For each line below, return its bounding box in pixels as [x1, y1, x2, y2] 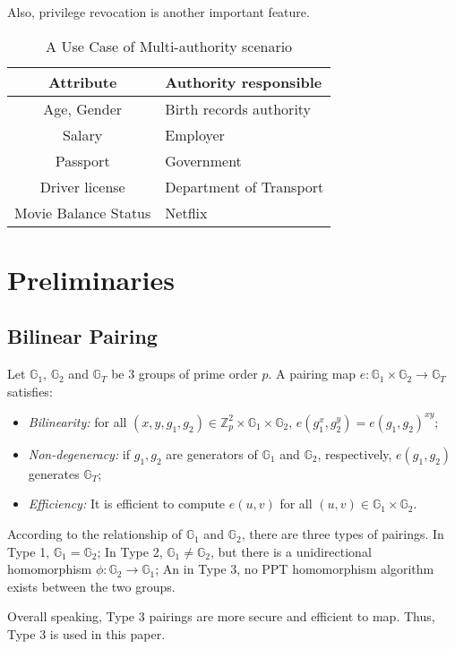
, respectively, [317, 444, 392, 463]
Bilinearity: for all [28, 412, 127, 431]
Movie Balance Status [14, 201, 151, 223]
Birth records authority [165, 98, 312, 119]
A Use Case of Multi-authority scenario [46, 35, 293, 56]
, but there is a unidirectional [210, 542, 372, 560]
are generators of [166, 444, 258, 463]
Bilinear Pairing [7, 322, 158, 350]
